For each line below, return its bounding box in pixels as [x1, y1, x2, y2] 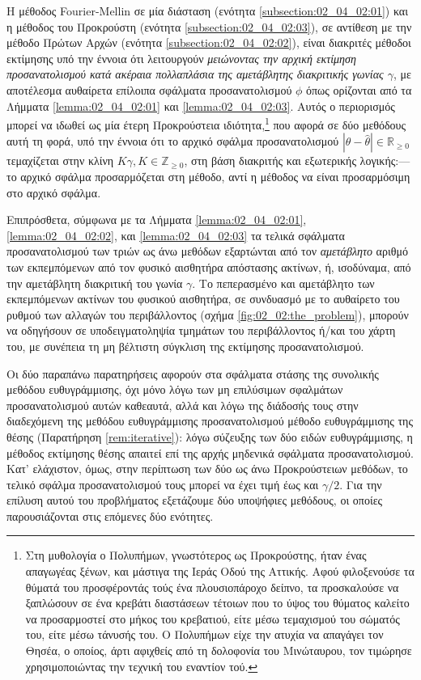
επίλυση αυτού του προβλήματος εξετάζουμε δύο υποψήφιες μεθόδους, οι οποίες [6, 492, 383, 509]
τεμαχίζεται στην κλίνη [6, 152, 114, 169]
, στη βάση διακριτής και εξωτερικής [184, 152, 356, 169]
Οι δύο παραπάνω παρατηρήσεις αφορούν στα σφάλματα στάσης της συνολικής [6, 365, 379, 382]
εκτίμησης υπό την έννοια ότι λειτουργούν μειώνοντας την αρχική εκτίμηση [6, 49, 356, 66]
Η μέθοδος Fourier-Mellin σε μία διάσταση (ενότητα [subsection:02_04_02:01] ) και [6, 2, 408, 19]
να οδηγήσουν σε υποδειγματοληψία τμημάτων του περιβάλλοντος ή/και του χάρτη [6, 322, 396, 339]
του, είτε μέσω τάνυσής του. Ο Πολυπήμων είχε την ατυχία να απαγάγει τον [25, 626, 384, 643]
